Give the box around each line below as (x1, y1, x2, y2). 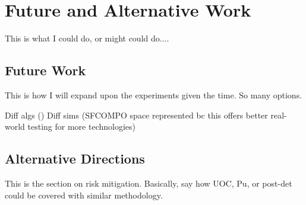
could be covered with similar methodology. (5, 188, 163, 201)
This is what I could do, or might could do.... (5, 32, 169, 44)
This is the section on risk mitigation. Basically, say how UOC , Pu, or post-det (5, 177, 292, 189)
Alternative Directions (5, 149, 145, 168)
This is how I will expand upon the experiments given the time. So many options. (5, 88, 302, 101)
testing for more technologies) (27, 120, 135, 133)
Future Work (5, 61, 86, 79)
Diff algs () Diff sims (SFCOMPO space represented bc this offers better (5, 108, 268, 121)
